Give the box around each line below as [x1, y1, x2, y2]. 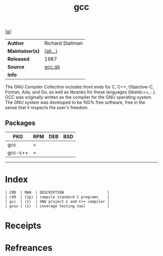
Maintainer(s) [7, 48, 40, 55]
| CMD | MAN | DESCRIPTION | [5, 190, 110, 195]
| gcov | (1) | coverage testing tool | [5, 203, 110, 208]
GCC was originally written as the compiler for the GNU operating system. [5, 94, 153, 100]
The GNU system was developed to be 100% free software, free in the [5, 99, 146, 106]
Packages [5, 119, 35, 127]
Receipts [5, 220, 41, 231]
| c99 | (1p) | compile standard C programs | [5, 194, 110, 200]
